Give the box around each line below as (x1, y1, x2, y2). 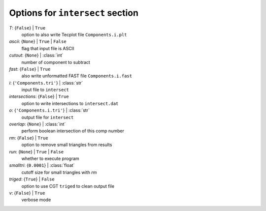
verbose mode (21, 197, 51, 203)
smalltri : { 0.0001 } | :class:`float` (9, 162, 75, 168)
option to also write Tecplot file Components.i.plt (21, 31, 127, 37)
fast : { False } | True (9, 66, 51, 72)
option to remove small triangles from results (21, 142, 112, 148)
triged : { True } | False (9, 176, 55, 182)
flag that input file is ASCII (21, 45, 74, 51)
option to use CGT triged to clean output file (21, 183, 115, 189)
